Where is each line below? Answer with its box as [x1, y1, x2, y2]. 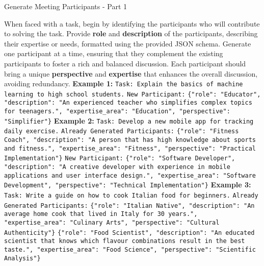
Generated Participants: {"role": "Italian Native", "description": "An [4, 202, 255, 209]
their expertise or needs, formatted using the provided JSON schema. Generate [4, 38, 251, 49]
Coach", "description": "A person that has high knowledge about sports [4, 136, 256, 144]
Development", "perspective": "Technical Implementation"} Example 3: [4, 179, 251, 190]
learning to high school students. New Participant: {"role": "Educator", [4, 90, 261, 98]
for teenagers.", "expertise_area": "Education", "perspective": [4, 108, 230, 115]
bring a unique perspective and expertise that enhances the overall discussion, [4, 68, 258, 79]
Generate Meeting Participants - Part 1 [4, 1, 127, 11]
